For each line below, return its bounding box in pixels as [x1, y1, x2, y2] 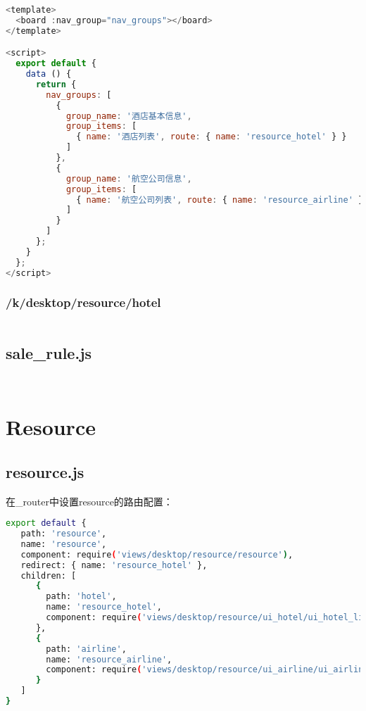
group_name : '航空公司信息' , [65, 173, 192, 184]
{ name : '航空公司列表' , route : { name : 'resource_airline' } [76, 194, 364, 205]
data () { [25, 69, 72, 80]
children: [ [20, 570, 77, 581]
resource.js [6, 460, 84, 482]
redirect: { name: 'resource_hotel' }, [20, 560, 208, 570]
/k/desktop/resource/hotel [6, 294, 161, 311]
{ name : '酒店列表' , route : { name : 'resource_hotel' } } [76, 132, 347, 142]
